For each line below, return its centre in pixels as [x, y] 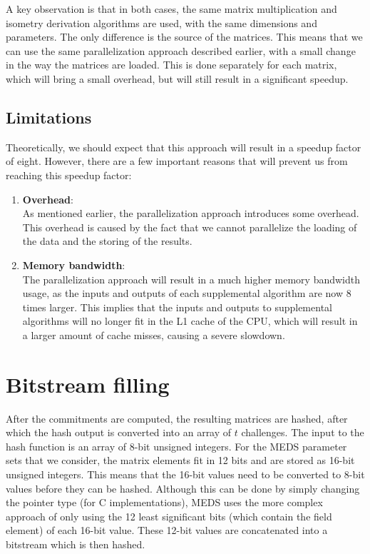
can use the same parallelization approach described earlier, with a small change [181, 50]
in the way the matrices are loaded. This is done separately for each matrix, [171, 65]
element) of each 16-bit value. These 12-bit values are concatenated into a [167, 530]
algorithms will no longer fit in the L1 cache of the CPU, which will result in [190, 321]
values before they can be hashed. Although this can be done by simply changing [183, 488]
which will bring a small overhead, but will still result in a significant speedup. [177, 78]
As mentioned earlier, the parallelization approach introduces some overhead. [191, 213]
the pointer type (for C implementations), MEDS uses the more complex [164, 502]
